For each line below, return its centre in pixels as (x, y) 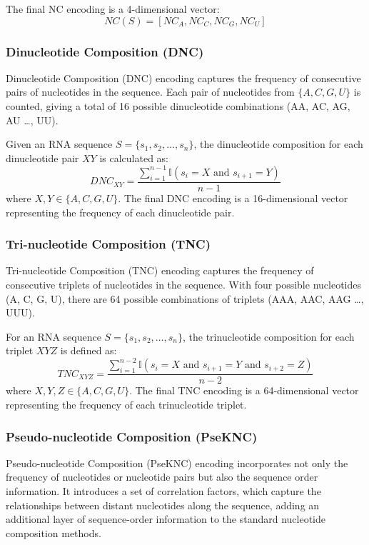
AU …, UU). (32, 120)
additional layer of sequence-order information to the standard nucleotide (166, 519)
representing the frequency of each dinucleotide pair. (120, 212)
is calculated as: (134, 157)
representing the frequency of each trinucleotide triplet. (126, 404)
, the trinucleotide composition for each (269, 336)
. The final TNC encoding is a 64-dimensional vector (244, 390)
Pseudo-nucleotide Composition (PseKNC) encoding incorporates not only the (177, 462)
